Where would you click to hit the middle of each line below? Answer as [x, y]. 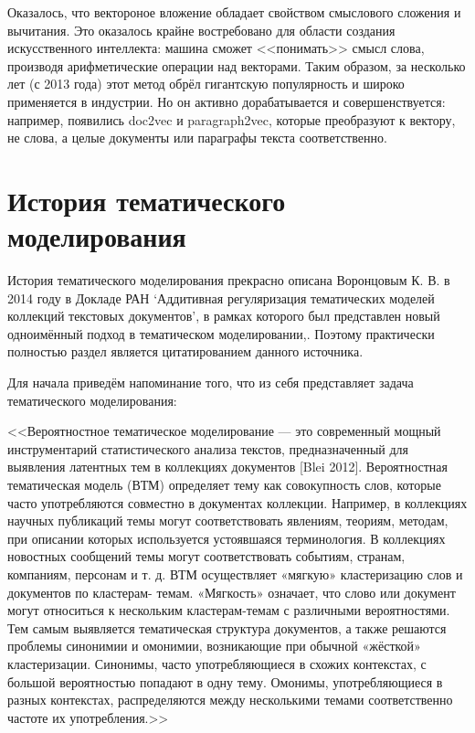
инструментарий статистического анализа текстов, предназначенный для [208, 448]
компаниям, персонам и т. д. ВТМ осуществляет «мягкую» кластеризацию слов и [235, 574]
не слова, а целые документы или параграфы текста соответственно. [197, 138]
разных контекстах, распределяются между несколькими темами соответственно [230, 700]
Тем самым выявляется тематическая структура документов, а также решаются [227, 627]
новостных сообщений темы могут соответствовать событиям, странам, [206, 556]
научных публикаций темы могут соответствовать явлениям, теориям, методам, [228, 521]
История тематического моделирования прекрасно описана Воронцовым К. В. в [229, 280]
